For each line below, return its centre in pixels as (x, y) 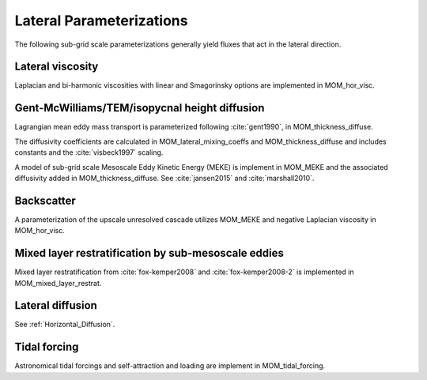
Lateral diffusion (56, 305)
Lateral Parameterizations (101, 21)
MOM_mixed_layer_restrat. (58, 283)
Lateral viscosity (57, 67)
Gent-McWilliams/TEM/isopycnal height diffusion (140, 108)
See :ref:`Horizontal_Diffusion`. (65, 325)
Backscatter (45, 200)
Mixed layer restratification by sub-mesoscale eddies (149, 253)
